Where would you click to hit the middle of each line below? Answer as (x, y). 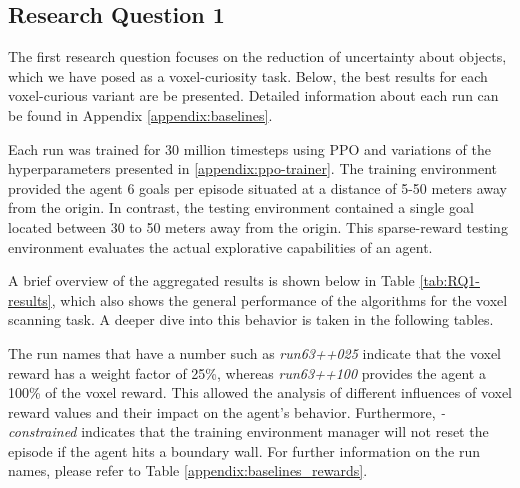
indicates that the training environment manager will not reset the (285, 431)
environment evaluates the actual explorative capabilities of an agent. (220, 246)
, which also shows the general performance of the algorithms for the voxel (279, 299)
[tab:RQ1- (449, 280)
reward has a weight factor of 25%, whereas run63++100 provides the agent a (247, 372)
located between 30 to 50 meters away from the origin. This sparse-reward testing (258, 226)
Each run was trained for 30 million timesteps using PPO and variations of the (249, 148)
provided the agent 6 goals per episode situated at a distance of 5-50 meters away (257, 187)
